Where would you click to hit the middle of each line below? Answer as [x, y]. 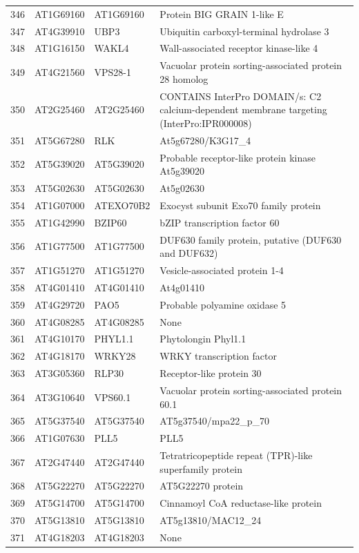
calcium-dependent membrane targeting [243, 109]
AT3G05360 [60, 373]
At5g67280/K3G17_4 [205, 140]
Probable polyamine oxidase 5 [223, 304]
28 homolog [184, 78]
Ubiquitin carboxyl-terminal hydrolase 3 [244, 31]
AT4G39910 [60, 31]
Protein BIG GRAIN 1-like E [222, 13]
